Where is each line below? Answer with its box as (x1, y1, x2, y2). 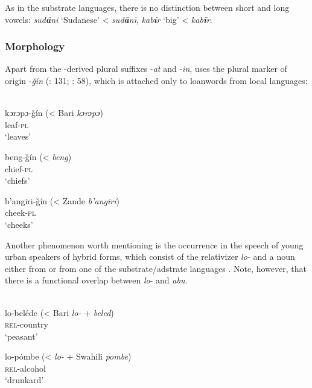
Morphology (5, 39, 65, 54)
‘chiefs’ (5, 174, 30, 187)
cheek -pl (5, 206, 36, 219)
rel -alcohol (5, 361, 46, 374)
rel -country (5, 318, 48, 331)
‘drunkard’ (5, 373, 44, 386)
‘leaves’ (5, 130, 31, 143)
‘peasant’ (5, 329, 38, 342)
